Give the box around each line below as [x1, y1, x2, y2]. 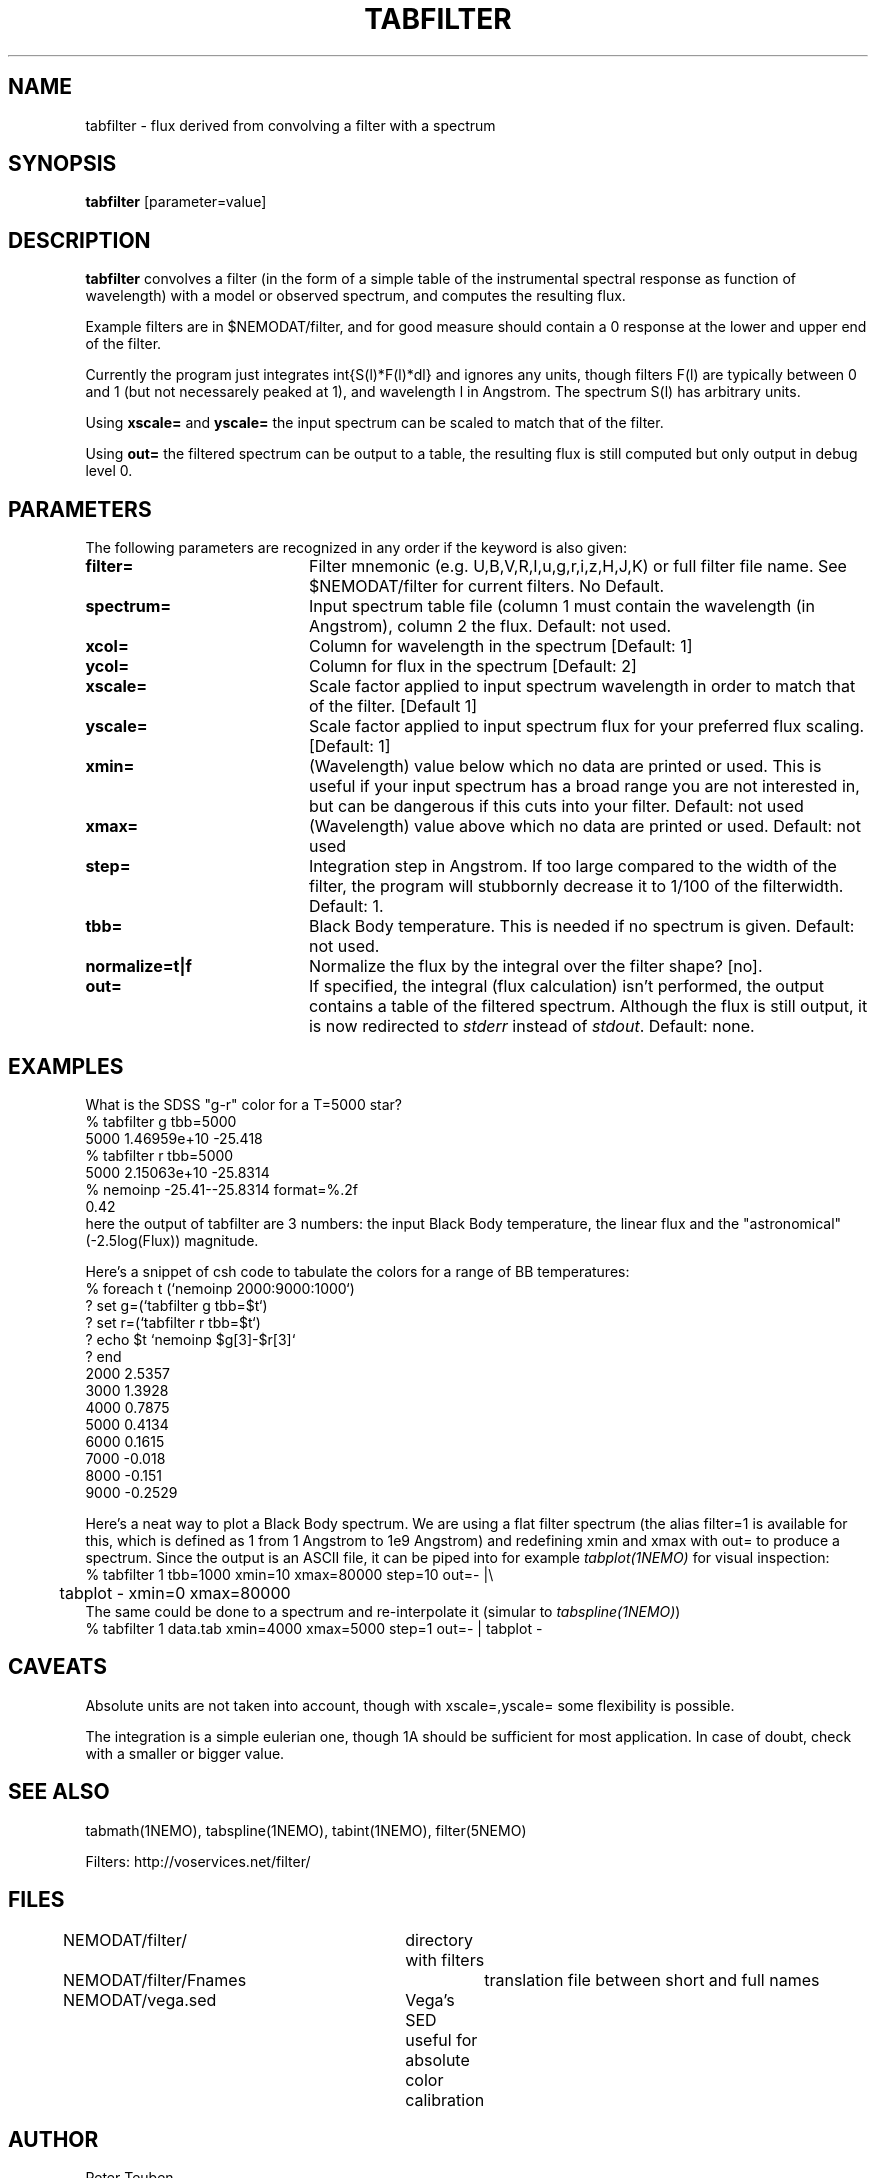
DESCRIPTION [8, 227, 151, 253]
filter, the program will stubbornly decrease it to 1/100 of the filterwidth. [308, 876, 844, 897]
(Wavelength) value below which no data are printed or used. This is [308, 756, 822, 777]
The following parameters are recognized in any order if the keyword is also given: [85, 539, 628, 557]
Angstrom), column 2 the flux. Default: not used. [308, 616, 672, 637]
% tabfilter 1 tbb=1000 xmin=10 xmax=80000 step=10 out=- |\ [85, 1565, 494, 1583]
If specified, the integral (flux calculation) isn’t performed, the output [308, 976, 825, 997]
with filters [405, 1949, 485, 1970]
